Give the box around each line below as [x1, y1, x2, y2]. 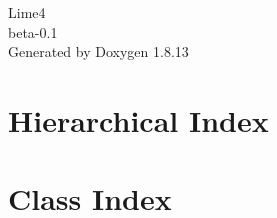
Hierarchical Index [8, 99, 269, 140]
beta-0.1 [8, 21, 58, 42]
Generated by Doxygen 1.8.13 [8, 41, 189, 62]
